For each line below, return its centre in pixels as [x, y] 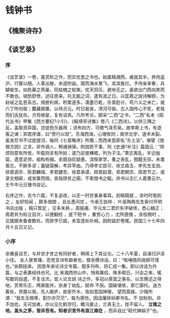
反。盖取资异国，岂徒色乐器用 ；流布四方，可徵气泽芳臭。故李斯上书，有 [81, 128]
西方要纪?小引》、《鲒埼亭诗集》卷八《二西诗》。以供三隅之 [96, 122]
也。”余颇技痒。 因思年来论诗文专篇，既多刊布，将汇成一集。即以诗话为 [79, 266]
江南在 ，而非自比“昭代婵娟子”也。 [125, 310]
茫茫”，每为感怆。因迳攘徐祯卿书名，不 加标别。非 [109, 298]
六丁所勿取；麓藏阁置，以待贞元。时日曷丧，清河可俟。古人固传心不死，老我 [85, 109]
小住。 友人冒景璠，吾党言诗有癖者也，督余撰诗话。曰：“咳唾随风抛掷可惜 [82, 260]
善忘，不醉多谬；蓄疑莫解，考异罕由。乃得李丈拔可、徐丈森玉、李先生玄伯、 [85, 166]
